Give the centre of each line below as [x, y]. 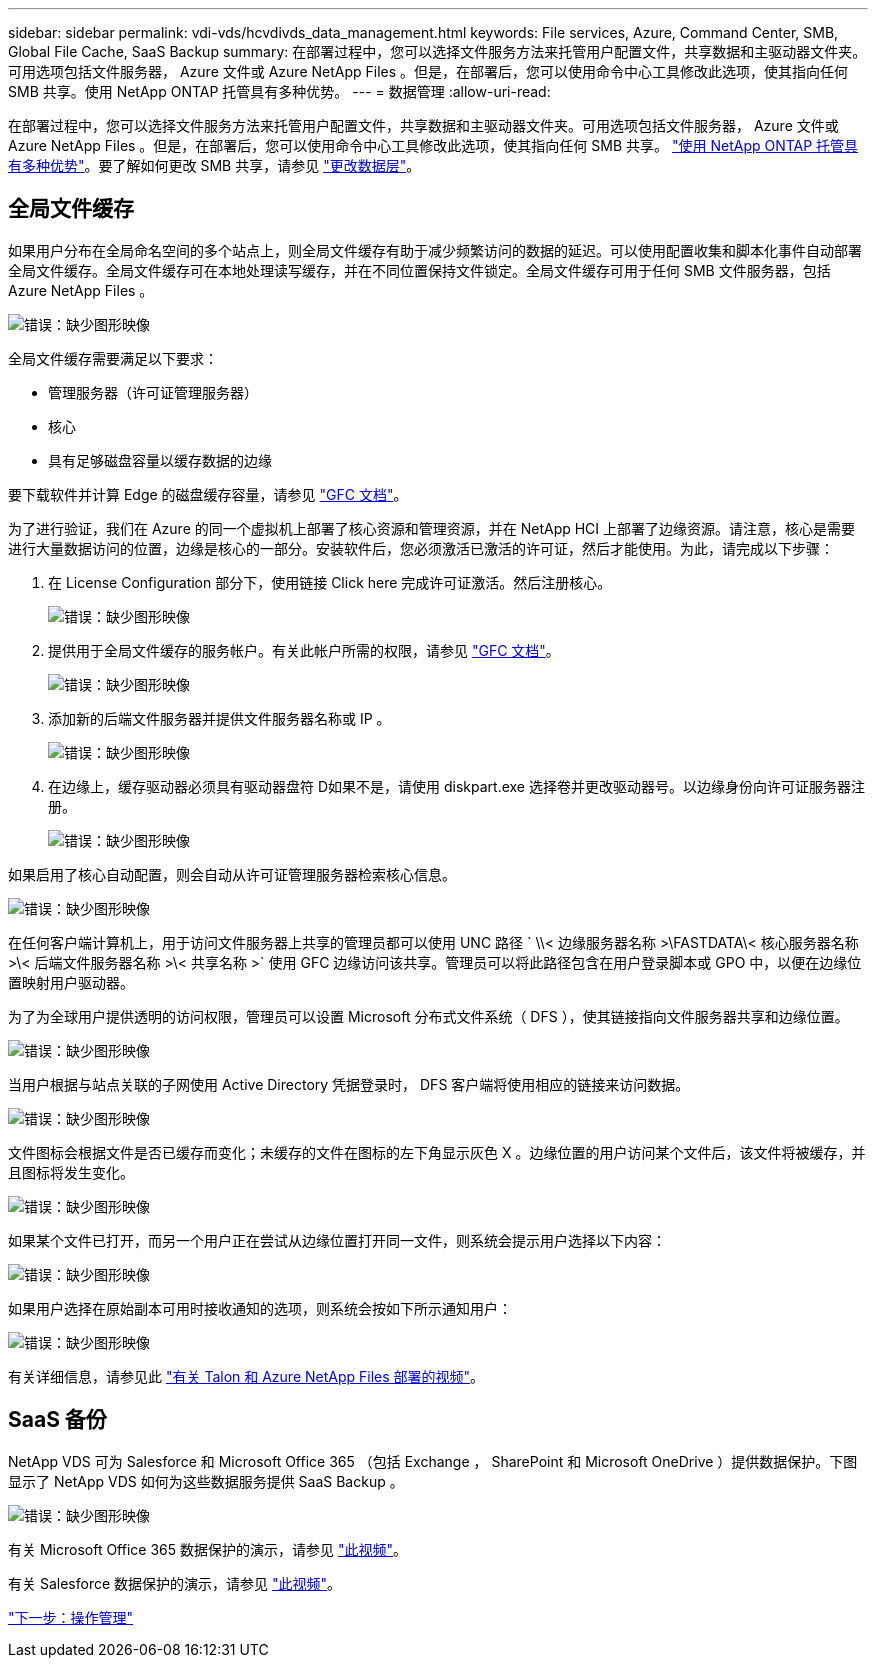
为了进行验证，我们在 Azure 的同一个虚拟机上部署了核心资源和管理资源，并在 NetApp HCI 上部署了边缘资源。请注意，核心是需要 [432, 528]
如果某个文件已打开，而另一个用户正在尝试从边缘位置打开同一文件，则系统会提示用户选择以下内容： [337, 1240]
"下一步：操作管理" [71, 1617]
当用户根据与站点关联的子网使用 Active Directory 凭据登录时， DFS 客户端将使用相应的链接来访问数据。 [349, 1084]
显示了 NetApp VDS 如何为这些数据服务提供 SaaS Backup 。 [206, 1481]
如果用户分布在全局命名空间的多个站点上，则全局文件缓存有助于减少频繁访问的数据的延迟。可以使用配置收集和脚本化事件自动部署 [435, 250]
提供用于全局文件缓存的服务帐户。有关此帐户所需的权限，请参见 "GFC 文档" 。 [304, 650]
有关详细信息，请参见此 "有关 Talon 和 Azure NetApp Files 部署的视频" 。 [246, 1376]
